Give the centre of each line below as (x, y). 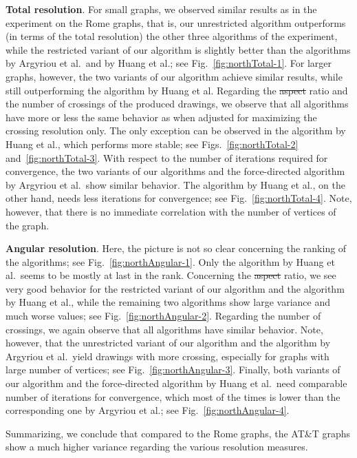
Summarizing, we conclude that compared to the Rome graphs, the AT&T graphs (178, 433)
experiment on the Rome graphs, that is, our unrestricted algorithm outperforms (176, 22)
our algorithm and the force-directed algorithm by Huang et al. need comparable (176, 383)
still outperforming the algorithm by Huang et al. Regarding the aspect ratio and (177, 90)
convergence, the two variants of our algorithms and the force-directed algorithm (175, 171)
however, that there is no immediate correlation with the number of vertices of (171, 211)
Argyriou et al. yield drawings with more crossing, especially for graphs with (167, 356)
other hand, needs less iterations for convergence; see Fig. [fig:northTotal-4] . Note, (179, 198)
